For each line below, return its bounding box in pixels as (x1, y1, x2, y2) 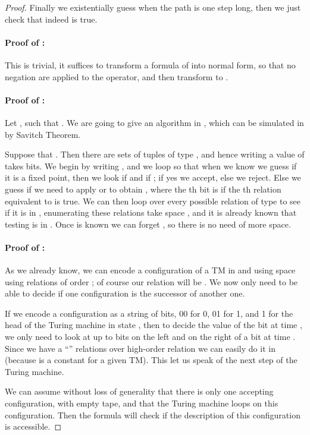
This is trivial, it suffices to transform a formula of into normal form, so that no (5, 58, 296, 71)
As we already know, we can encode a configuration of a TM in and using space (5, 264, 296, 276)
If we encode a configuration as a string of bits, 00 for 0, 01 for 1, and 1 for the (5, 307, 293, 319)
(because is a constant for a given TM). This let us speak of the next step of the (5, 354, 298, 366)
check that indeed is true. (5, 12, 98, 25)
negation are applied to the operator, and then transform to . (5, 70, 228, 83)
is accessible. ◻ (5, 420, 62, 433)
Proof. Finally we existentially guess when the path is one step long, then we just (5, 1, 301, 13)
